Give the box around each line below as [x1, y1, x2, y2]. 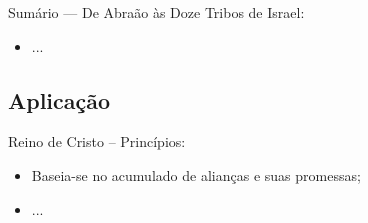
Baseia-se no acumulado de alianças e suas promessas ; [31, 164, 361, 185]
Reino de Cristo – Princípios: [8, 131, 186, 152]
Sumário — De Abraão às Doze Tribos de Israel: [8, 2, 305, 22]
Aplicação [8, 84, 111, 115]
